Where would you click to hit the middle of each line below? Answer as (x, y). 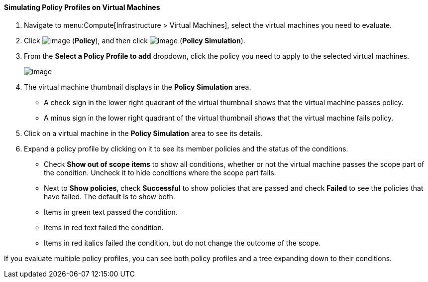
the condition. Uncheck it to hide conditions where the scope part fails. (160, 172)
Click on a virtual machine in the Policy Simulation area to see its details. (143, 133)
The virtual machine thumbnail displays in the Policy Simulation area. (138, 87)
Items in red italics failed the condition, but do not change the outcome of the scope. (182, 243)
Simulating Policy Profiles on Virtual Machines (82, 7)
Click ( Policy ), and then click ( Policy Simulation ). (135, 40)
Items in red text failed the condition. (104, 227)
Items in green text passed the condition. (111, 212)
